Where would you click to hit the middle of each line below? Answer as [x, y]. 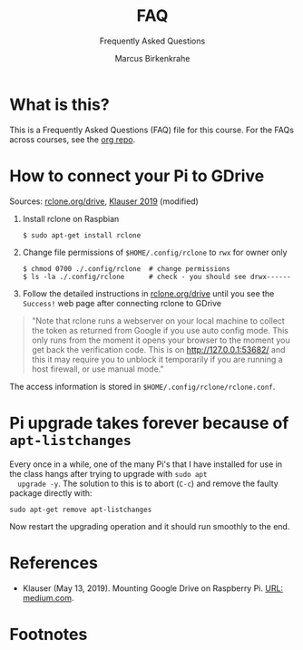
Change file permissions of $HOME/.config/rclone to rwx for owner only [155, 252]
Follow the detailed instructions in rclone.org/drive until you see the [148, 293]
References [54, 563]
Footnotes [49, 634]
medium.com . [48, 597]
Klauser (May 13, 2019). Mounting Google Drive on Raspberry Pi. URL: [153, 588]
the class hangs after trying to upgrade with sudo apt [108, 473]
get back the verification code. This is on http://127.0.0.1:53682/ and [158, 349]
